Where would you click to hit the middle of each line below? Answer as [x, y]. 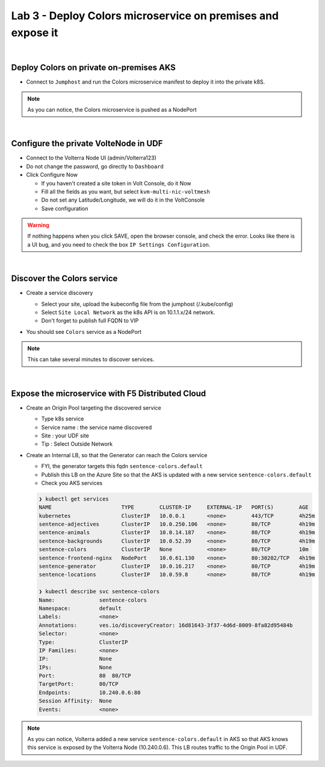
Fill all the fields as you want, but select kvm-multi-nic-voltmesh [125, 191]
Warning [38, 225]
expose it [35, 32]
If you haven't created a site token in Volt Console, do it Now [116, 183]
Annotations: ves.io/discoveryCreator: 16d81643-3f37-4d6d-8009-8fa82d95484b [166, 625]
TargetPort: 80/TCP [79, 684]
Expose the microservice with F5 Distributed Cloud [109, 393]
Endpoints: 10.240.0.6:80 [90, 692]
